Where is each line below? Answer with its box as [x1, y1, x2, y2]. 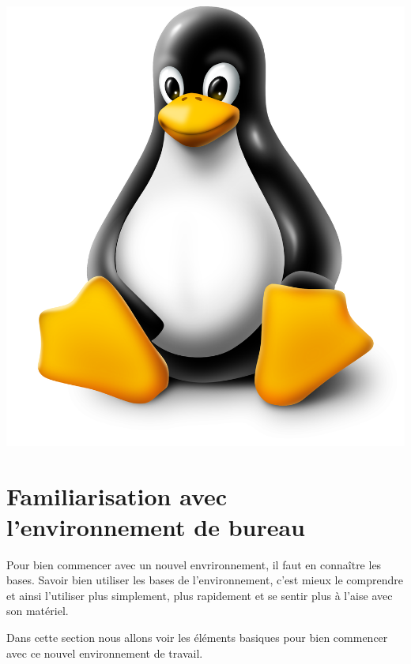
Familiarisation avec [6, 479, 228, 512]
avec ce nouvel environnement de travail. [6, 644, 203, 661]
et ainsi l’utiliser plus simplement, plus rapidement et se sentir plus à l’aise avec [6, 587, 393, 603]
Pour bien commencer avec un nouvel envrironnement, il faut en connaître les [6, 556, 382, 572]
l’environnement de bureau [6, 510, 306, 542]
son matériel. [6, 602, 69, 619]
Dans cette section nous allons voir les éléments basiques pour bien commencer [6, 629, 388, 646]
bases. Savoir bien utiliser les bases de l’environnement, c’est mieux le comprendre [6, 572, 403, 588]
